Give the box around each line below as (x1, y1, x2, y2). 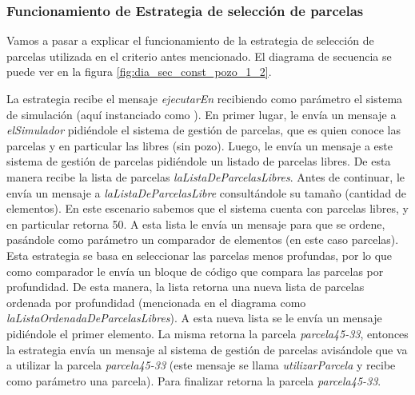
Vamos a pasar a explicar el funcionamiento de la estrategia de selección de (6, 32, 374, 49)
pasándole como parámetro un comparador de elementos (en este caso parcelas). (6, 231, 399, 248)
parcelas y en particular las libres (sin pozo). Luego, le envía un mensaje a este (6, 137, 393, 154)
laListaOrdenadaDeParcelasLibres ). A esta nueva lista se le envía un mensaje (6, 309, 382, 326)
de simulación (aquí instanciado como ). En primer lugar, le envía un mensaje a (6, 106, 397, 122)
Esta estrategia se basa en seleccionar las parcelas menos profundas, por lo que (6, 246, 393, 263)
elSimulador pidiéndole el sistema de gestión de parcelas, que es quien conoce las (6, 122, 401, 138)
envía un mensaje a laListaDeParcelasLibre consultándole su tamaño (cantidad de (6, 184, 406, 201)
